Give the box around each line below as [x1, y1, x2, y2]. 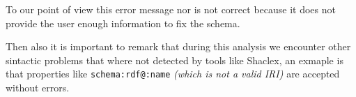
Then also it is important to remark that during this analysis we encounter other [6, 39, 351, 54]
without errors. [6, 80, 70, 95]
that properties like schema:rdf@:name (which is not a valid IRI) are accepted [6, 66, 340, 81]
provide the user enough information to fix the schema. [6, 15, 240, 30]
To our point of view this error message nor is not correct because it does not [6, 2, 336, 16]
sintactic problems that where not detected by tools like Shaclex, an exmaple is [6, 52, 343, 67]
